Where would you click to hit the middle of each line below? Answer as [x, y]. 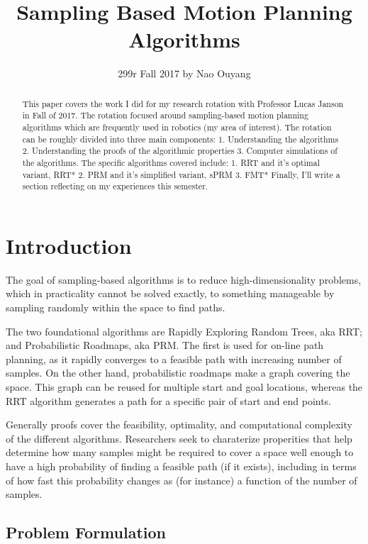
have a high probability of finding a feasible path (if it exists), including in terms [181, 466]
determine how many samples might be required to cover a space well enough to [180, 452]
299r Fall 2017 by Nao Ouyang [184, 73]
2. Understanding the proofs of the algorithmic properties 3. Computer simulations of [180, 151]
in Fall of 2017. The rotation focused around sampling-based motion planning [165, 115]
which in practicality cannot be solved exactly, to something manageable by [170, 293]
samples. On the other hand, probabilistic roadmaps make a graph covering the [178, 373]
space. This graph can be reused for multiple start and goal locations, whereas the [184, 387]
